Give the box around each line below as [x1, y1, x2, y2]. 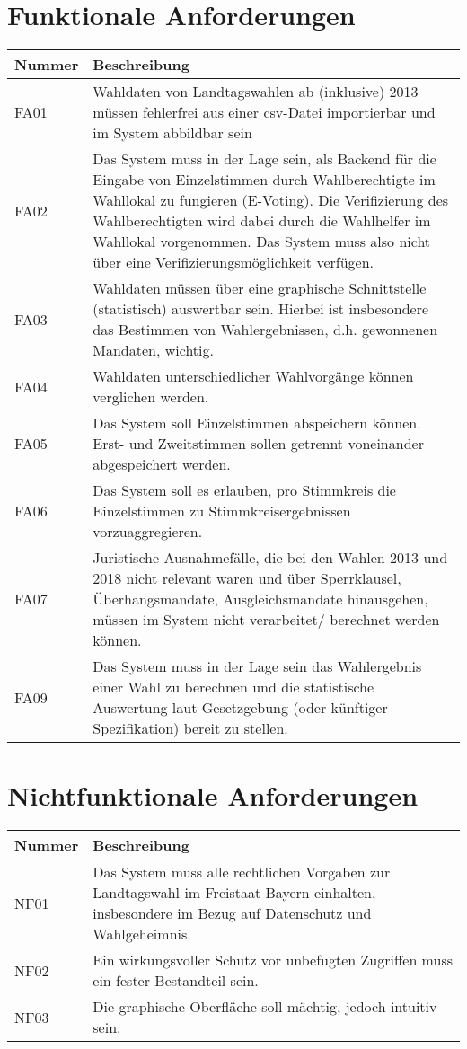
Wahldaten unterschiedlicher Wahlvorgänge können [93, 366, 414, 387]
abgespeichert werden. [93, 454, 231, 475]
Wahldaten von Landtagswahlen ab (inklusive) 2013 [93, 81, 419, 102]
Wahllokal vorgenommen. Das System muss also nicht [93, 231, 431, 252]
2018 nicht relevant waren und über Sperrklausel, [93, 568, 401, 589]
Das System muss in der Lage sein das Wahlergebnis [93, 656, 422, 677]
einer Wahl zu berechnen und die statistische [93, 676, 374, 698]
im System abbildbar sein [93, 122, 252, 144]
